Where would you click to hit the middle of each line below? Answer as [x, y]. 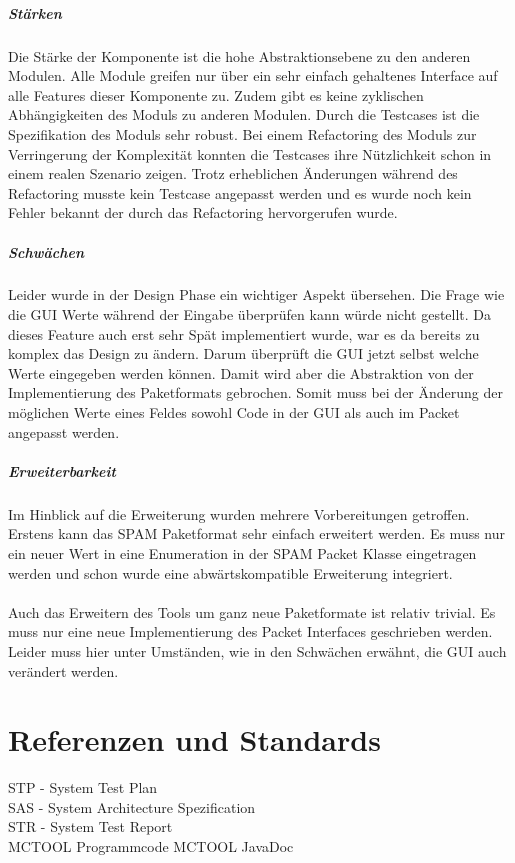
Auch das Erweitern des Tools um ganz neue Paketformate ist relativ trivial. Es [252, 611]
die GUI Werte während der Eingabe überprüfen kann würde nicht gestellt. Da [250, 314]
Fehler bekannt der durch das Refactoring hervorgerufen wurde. [203, 212]
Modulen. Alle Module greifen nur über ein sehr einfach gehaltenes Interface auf [253, 75]
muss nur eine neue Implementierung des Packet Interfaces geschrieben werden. [250, 631]
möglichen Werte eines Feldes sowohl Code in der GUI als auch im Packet [234, 412]
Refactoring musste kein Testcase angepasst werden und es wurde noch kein [240, 192]
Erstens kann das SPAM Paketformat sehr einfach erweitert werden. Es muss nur [257, 533]
